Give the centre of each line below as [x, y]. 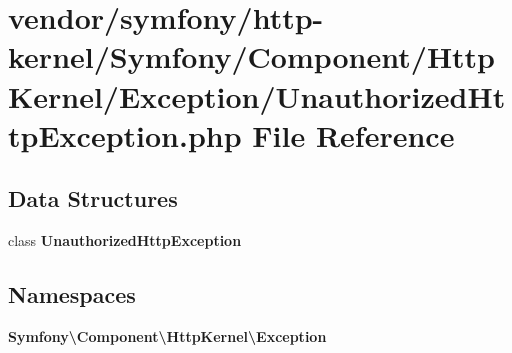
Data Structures [93, 198]
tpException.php [125, 134]
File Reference [353, 134]
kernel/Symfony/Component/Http [252, 56]
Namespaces [72, 294]
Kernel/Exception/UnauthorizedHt [257, 95]
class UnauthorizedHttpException [125, 240]
